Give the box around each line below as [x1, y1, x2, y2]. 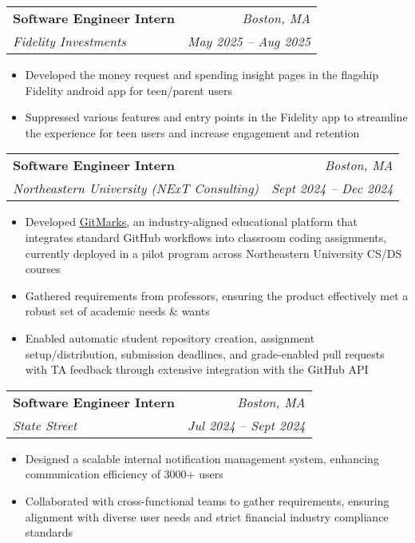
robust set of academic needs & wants [25, 303, 210, 319]
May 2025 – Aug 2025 [188, 32, 310, 50]
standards [25, 524, 73, 541]
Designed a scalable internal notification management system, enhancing [25, 450, 379, 466]
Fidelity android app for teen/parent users [25, 81, 232, 98]
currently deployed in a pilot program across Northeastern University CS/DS [25, 244, 402, 261]
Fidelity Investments [13, 32, 126, 50]
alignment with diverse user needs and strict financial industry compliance [25, 508, 389, 525]
